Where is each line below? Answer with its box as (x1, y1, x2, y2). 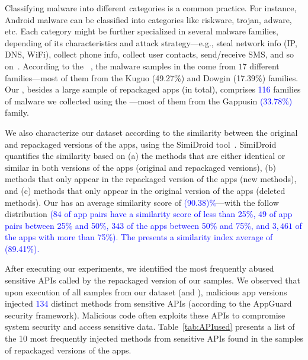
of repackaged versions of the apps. (5, 343, 131, 356)
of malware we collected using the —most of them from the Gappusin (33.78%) (5, 94, 293, 107)
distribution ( (5, 208, 53, 220)
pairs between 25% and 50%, (5, 219, 109, 231)
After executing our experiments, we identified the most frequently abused (5, 262, 274, 275)
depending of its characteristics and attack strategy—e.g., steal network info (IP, (5, 36, 297, 49)
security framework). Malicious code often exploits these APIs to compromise (5, 308, 285, 321)
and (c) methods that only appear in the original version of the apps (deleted (5, 184, 285, 196)
